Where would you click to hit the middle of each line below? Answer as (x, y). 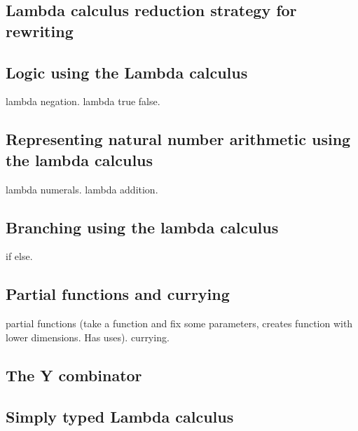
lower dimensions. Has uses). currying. (88, 337)
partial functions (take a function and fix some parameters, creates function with (179, 323)
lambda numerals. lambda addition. (82, 189)
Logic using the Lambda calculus (127, 72)
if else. (19, 256)
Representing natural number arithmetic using (178, 139)
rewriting (40, 30)
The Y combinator (74, 375)
